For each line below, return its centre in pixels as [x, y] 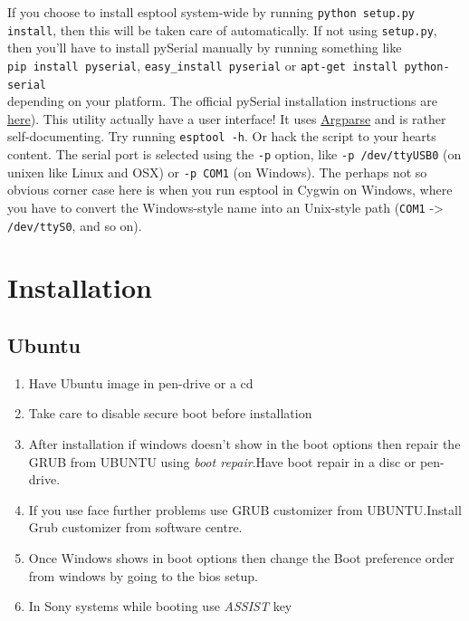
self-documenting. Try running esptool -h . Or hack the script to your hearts [222, 136]
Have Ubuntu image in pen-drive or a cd [141, 382]
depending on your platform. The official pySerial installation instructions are [222, 101]
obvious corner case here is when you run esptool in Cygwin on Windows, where [230, 190]
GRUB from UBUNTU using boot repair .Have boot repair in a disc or [222, 461]
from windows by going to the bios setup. [143, 575]
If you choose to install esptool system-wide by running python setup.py [211, 12]
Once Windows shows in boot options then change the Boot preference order [241, 558]
